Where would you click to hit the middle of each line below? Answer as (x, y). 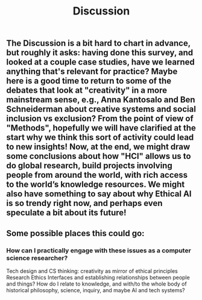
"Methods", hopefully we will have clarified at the (101, 128)
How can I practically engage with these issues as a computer (99, 250)
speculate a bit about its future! (66, 213)
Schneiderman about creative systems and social (101, 109)
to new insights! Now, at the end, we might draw (98, 147)
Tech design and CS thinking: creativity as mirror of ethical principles (92, 271)
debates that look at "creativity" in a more (87, 91)
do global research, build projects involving (90, 166)
